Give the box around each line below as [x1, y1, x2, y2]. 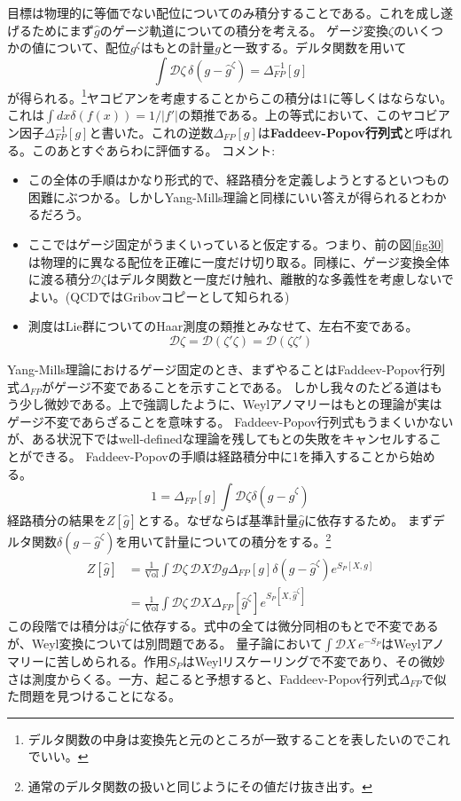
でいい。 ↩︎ [27, 747, 89, 766]
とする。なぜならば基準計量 [137, 511, 299, 530]
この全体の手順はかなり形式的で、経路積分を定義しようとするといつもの [27, 170, 449, 189]
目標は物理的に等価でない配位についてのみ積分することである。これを [7, 4, 417, 21]
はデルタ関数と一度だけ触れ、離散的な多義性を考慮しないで [106, 270, 454, 288]
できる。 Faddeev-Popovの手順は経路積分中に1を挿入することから [31, 446, 410, 465]
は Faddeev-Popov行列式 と [257, 123, 416, 142]
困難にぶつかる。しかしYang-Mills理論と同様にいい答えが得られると [27, 187, 422, 206]
